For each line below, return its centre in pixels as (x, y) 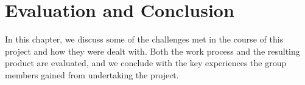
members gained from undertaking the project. (92, 74)
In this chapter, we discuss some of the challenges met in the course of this (144, 39)
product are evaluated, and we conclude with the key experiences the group (146, 63)
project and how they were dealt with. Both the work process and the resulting (152, 51)
